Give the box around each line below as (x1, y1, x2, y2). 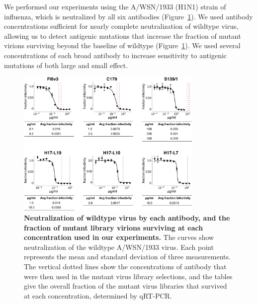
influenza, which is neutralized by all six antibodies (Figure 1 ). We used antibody (4, 11, 253, 21)
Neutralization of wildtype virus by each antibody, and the (24, 213, 230, 223)
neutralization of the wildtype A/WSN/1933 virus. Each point (24, 241, 214, 252)
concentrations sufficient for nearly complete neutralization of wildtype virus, (4, 21, 239, 31)
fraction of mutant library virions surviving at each (24, 222, 203, 232)
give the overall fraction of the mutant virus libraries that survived (24, 281, 227, 291)
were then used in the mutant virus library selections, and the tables (24, 271, 233, 281)
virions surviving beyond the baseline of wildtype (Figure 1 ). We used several (4, 40, 241, 51)
